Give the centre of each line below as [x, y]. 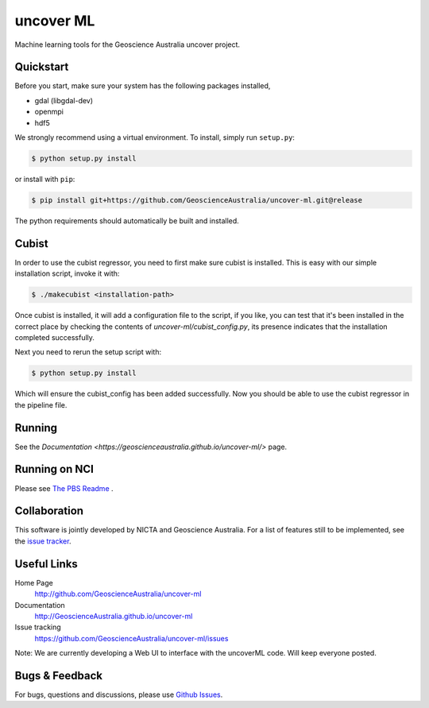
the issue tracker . [43, 541]
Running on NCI [54, 469]
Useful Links [46, 564]
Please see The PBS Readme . [64, 488]
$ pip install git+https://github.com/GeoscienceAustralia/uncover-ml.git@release [197, 200]
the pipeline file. [41, 404]
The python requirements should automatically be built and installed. [127, 221]
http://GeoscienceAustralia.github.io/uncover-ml [114, 616]
